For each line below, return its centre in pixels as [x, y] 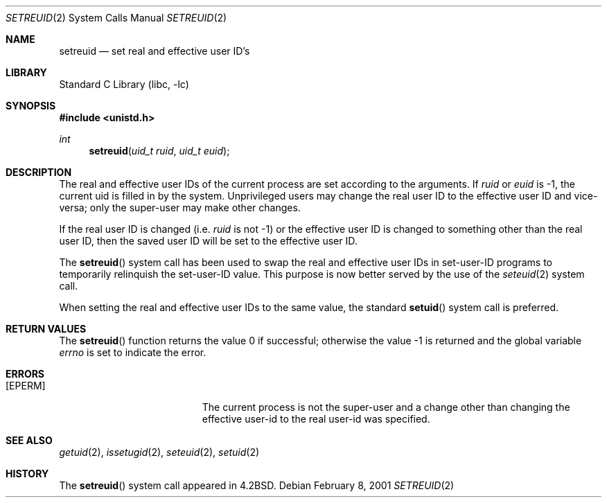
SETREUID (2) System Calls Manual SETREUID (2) [116, 18]
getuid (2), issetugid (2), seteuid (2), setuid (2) [159, 452]
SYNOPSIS [31, 106]
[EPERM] [26, 386]
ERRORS [25, 374]
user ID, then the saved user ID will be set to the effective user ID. [208, 241]
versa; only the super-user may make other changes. [180, 208]
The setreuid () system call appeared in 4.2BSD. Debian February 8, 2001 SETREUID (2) [257, 485]
